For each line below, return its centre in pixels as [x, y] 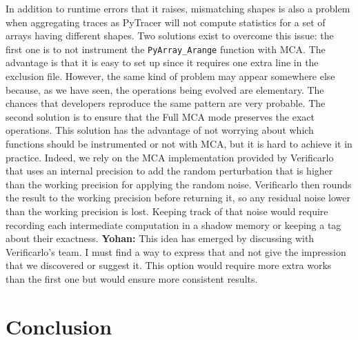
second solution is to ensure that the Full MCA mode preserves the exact [160, 116]
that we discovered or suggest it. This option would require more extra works [169, 265]
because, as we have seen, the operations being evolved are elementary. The [165, 89]
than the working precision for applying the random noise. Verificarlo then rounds [179, 184]
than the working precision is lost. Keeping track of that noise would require [167, 211]
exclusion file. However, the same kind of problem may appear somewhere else [170, 76]
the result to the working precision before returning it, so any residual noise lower [178, 198]
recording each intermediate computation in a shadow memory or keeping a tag [173, 224]
